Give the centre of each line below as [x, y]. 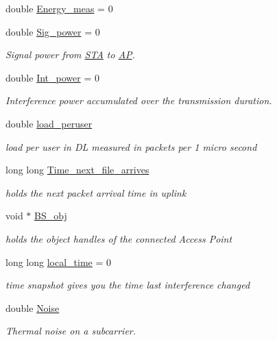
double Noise [33, 307]
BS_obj [51, 216]
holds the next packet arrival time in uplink [96, 192]
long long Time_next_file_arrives [77, 170]
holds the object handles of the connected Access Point [119, 238]
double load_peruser [49, 123]
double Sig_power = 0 [53, 31]
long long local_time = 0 [59, 262]
